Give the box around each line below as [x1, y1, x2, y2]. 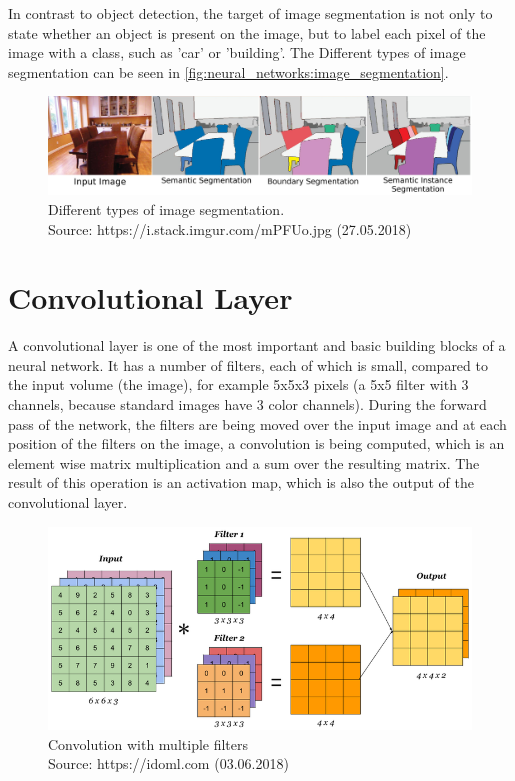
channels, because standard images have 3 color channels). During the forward [8, 394, 487, 415]
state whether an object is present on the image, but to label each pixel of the [8, 22, 486, 43]
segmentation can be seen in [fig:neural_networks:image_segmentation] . [8, 61, 449, 82]
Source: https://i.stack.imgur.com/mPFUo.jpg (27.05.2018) [48, 218, 412, 239]
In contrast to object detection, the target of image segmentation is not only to [8, 3, 493, 23]
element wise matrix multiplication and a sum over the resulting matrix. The [8, 452, 480, 473]
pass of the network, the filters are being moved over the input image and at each [8, 413, 507, 434]
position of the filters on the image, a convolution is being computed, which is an [8, 433, 505, 454]
